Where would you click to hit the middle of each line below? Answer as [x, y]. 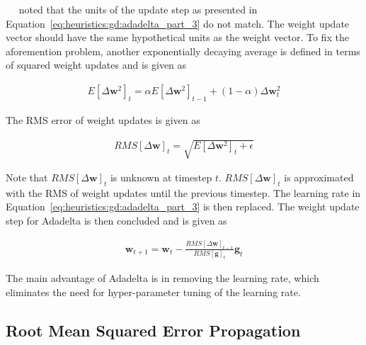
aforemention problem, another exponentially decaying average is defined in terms [183, 51]
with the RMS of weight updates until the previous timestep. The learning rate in [183, 192]
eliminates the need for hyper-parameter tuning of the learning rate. [153, 292]
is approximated [319, 177]
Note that [27, 177]
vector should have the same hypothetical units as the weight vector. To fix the [177, 37]
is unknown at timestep [161, 177]
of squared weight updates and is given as [96, 65]
